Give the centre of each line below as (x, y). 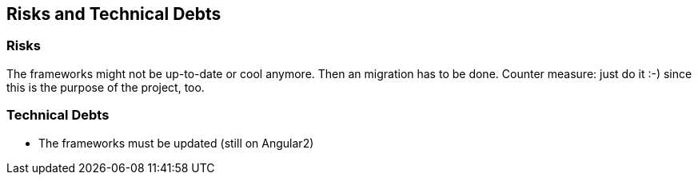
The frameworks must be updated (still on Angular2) (176, 143)
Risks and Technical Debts (114, 14)
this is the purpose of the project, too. (106, 87)
